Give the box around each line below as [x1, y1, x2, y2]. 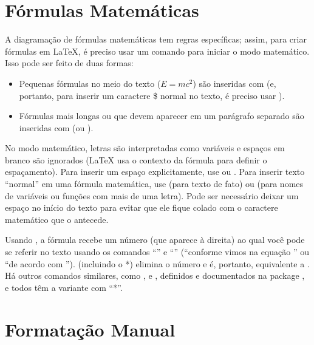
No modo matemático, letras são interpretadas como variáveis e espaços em [5, 142, 285, 154]
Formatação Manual [5, 316, 176, 341]
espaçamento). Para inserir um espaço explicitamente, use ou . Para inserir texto [5, 165, 305, 178]
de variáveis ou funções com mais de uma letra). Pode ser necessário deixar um [5, 189, 299, 202]
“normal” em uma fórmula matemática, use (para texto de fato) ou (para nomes [5, 177, 304, 190]
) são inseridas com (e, [193, 77, 276, 89]
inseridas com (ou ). [19, 121, 94, 134]
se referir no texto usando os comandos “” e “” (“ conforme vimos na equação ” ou [5, 245, 309, 258]
